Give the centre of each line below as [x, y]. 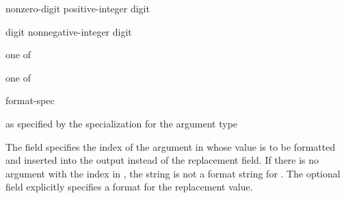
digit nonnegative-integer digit [69, 31]
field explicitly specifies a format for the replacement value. [129, 187]
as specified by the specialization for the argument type [122, 123]
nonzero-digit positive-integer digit [78, 8]
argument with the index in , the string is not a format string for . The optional [173, 173]
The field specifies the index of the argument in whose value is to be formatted [171, 146]
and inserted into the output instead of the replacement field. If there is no [162, 160]
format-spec [30, 100]
